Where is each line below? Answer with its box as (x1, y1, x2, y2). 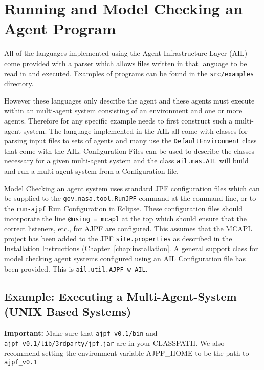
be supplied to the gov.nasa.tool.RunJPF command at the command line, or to (4, 193, 256, 203)
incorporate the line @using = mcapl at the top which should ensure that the (4, 213, 247, 223)
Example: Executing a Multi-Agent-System (4, 288, 237, 304)
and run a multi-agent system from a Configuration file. (4, 166, 179, 176)
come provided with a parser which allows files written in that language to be (4, 57, 247, 68)
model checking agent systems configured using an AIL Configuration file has (4, 253, 246, 264)
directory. (4, 78, 34, 89)
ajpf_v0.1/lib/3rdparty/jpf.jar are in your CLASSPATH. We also (4, 337, 225, 348)
